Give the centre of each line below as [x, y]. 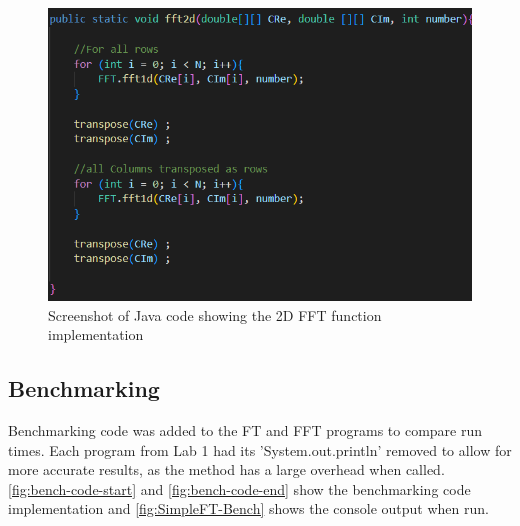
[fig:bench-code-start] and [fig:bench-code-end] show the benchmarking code [239, 488]
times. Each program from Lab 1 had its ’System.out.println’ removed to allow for [260, 449]
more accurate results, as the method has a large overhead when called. [226, 469]
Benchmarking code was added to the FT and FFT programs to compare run [245, 429]
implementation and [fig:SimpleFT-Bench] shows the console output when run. [248, 508]
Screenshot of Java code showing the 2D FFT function [215, 314]
